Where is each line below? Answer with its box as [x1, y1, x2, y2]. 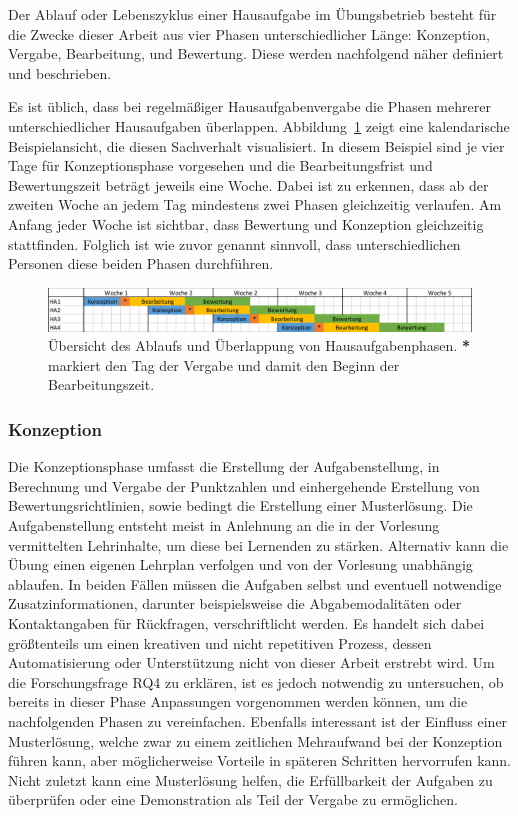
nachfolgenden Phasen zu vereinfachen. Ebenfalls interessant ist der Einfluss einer [8, 710, 508, 731]
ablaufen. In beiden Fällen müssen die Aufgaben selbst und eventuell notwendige [8, 573, 502, 594]
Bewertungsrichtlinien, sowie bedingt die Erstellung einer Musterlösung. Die [8, 495, 473, 516]
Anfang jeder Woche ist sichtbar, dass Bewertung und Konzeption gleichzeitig [8, 213, 484, 234]
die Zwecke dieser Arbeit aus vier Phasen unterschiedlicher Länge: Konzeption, [8, 23, 490, 44]
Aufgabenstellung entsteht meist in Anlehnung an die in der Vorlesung [8, 514, 440, 535]
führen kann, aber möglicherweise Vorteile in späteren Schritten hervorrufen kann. [8, 750, 512, 771]
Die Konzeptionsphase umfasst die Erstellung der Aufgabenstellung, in [8, 456, 440, 477]
